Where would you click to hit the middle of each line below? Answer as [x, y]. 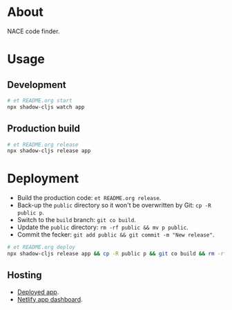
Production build [44, 129]
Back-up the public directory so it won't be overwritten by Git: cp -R [114, 206]
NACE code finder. [33, 31]
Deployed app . [38, 292]
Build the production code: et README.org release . [89, 198]
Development [37, 85]
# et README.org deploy [41, 247]
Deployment [43, 179]
